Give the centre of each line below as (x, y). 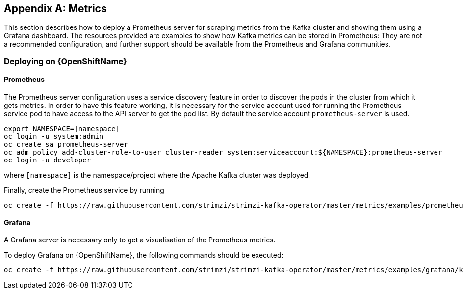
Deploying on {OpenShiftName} (65, 61)
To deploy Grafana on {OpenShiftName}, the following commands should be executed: (144, 255)
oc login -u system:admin (54, 137)
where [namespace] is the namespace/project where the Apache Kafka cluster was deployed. (157, 175)
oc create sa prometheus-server (66, 145)
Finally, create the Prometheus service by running (84, 190)
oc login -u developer (48, 160)
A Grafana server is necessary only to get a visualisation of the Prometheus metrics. (140, 240)
